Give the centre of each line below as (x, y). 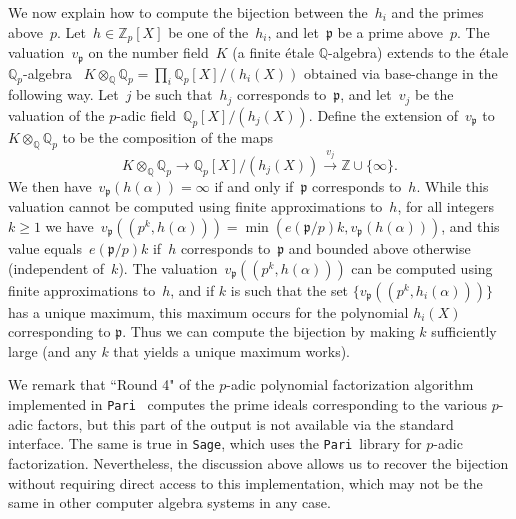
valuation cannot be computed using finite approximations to (195, 206)
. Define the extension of (383, 114)
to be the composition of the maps (168, 136)
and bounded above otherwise (379, 248)
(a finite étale (273, 52)
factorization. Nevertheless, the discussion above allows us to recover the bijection (258, 462)
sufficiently (464, 331)
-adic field (146, 114)
